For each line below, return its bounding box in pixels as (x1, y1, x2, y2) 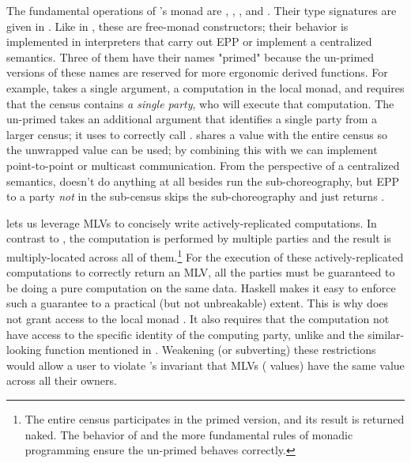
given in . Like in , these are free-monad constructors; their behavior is (6, 17, 349, 34)
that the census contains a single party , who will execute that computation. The (6, 95, 394, 111)
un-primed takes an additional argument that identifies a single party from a (6, 111, 378, 127)
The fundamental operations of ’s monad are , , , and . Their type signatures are (6, 2, 397, 18)
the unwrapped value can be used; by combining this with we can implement (6, 141, 378, 158)
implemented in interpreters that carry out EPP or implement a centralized (6, 33, 372, 50)
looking (6, 341, 42, 358)
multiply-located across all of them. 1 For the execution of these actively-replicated (6, 246, 404, 265)
